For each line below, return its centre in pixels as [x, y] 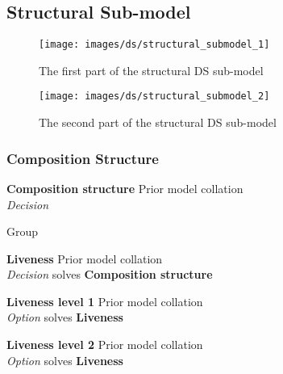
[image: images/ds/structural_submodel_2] [154, 97]
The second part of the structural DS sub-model [158, 122]
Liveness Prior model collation [85, 258]
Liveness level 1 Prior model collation [105, 301]
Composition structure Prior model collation [125, 188]
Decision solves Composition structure [110, 274]
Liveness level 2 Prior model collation [105, 345]
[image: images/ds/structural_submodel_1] [154, 45]
